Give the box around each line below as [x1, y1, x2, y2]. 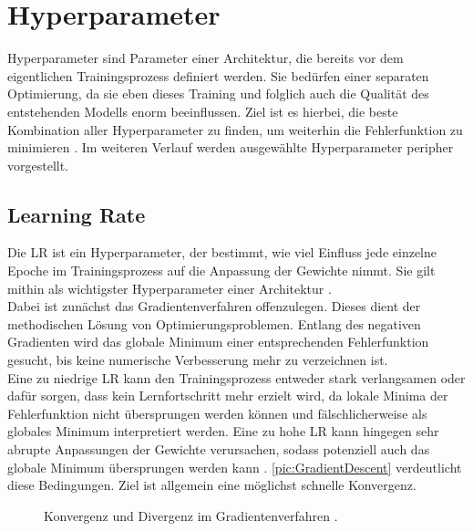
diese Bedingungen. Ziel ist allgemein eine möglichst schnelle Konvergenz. [7, 475, 416, 495]
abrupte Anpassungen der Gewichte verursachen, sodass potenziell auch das [7, 440, 430, 459]
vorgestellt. [7, 155, 69, 174]
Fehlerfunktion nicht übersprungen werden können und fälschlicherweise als [7, 403, 427, 422]
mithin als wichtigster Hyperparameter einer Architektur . [7, 278, 332, 297]
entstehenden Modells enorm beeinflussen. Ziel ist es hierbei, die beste [7, 101, 398, 120]
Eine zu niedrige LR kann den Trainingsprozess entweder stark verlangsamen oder [7, 368, 466, 387]
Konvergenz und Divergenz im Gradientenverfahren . [44, 505, 338, 525]
